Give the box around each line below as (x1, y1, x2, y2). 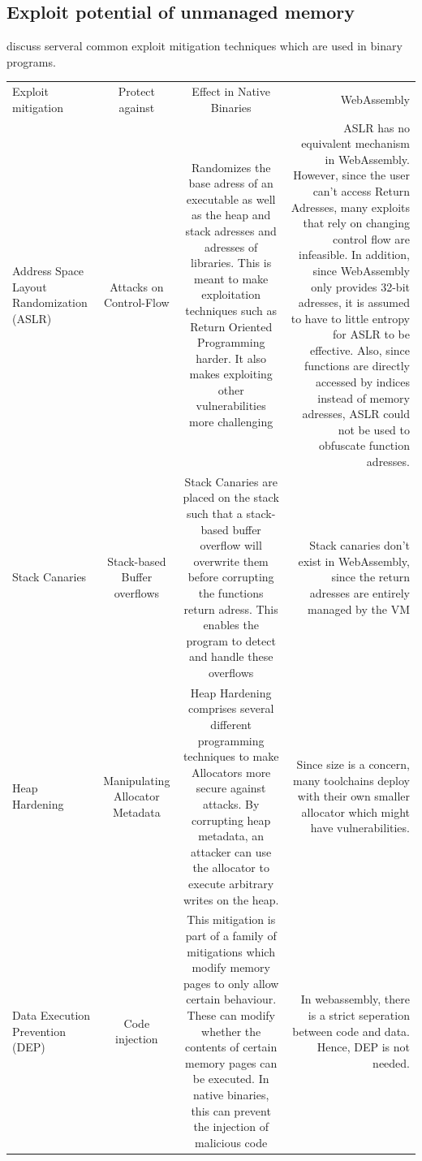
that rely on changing (303, 214, 410, 231)
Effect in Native (192, 83, 270, 100)
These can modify (187, 1006, 275, 1023)
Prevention (12, 1022, 66, 1039)
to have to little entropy (291, 309, 410, 326)
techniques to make (183, 748, 279, 765)
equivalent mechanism (301, 135, 410, 152)
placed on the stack (183, 489, 279, 506)
